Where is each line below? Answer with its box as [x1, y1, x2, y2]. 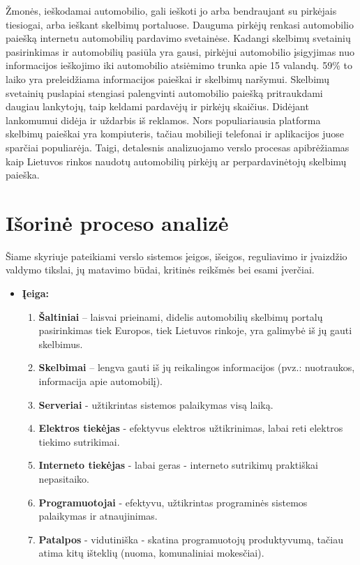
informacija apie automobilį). [38, 374, 163, 388]
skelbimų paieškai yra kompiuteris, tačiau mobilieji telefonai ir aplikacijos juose [6, 126, 345, 141]
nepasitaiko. [38, 471, 90, 485]
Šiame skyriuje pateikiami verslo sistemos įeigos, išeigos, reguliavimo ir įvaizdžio [6, 248, 347, 263]
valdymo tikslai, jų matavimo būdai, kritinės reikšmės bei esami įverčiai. [6, 262, 315, 277]
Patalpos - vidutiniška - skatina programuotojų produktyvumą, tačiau [38, 532, 343, 546]
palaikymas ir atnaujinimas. [38, 508, 158, 523]
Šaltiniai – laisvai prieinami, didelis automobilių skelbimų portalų [38, 309, 323, 324]
